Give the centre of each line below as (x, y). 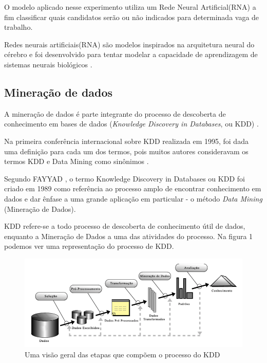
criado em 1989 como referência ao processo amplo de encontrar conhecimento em (133, 188)
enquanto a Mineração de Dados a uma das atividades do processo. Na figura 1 (129, 236)
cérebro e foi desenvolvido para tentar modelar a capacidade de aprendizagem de (131, 54)
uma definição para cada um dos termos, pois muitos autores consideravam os (126, 151)
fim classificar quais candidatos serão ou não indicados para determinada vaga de (132, 17)
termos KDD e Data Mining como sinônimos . (77, 161)
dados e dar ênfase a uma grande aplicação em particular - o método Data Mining (133, 198)
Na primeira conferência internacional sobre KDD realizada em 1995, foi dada (126, 141)
